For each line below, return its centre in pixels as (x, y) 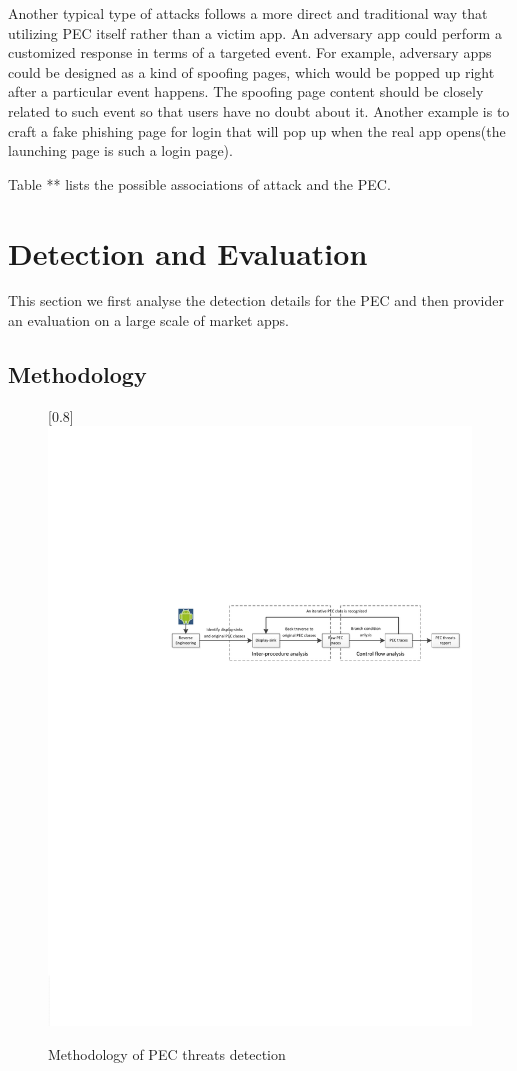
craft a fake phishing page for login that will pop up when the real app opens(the (257, 130)
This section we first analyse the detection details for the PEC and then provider (256, 300)
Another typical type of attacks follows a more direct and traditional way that (248, 13)
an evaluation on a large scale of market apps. (148, 320)
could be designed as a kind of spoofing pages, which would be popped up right (251, 71)
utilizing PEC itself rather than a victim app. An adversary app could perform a (255, 32)
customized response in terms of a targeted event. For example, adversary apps (250, 52)
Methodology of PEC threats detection (167, 1053)
